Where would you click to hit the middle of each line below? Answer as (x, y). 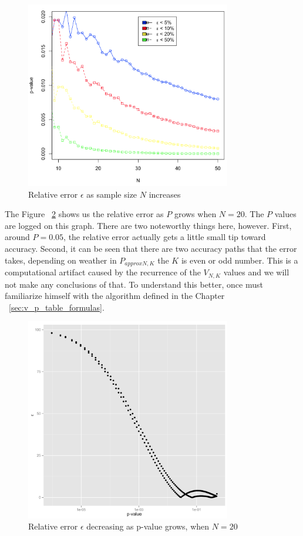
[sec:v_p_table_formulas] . (57, 307)
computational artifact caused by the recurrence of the (103, 272)
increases (165, 194)
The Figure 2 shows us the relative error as (84, 214)
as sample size (112, 194)
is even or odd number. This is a (240, 260)
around (17, 237)
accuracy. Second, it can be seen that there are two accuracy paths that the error (151, 249)
